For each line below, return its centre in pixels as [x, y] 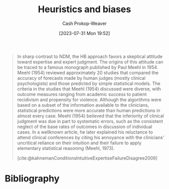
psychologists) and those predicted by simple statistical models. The [89, 83]
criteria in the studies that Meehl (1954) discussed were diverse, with [89, 89]
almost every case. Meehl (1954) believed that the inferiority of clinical [90, 116]
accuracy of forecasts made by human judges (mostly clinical [81, 78]
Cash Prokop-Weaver [85, 23]
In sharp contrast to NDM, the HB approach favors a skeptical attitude [90, 56]
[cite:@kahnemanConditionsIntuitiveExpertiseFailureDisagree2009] [87, 158]
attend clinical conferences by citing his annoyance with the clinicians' [91, 137]
